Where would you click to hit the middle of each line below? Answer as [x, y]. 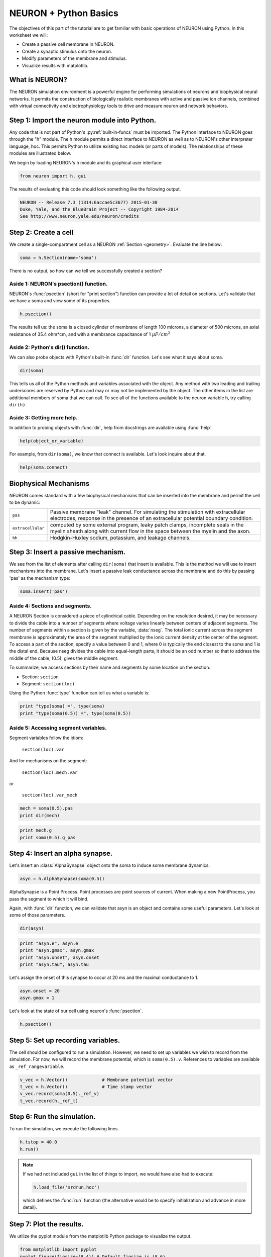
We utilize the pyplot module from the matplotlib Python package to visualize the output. [100, 1236]
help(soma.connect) [44, 467]
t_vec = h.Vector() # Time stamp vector [86, 1087]
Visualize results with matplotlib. [55, 65]
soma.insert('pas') [44, 591]
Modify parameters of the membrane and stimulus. [75, 58]
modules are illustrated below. [40, 153]
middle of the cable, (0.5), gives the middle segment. [64, 658]
